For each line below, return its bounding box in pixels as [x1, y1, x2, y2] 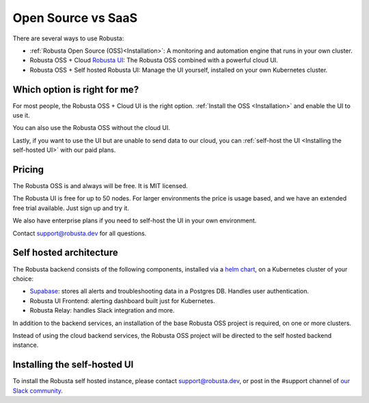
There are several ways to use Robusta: [12, 34, 124, 42]
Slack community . [12, 387, 63, 395]
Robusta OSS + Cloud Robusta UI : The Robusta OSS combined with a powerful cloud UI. [29, 56, 278, 64]
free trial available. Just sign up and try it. [12, 204, 130, 212]
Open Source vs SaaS [12, 10, 138, 25]
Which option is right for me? [12, 83, 139, 95]
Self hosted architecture [12, 247, 119, 259]
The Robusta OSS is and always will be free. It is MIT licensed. [12, 182, 188, 190]
